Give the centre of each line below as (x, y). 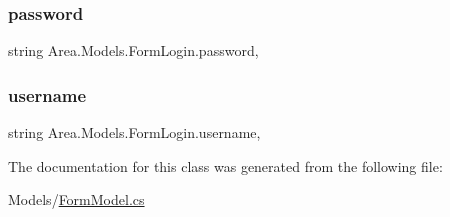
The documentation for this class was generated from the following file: (225, 165)
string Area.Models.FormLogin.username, (134, 132)
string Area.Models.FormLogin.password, (133, 50)
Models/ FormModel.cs (76, 199)
